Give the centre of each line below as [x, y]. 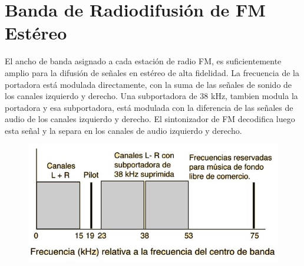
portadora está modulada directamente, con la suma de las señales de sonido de [148, 84]
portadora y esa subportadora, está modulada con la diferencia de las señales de [149, 107]
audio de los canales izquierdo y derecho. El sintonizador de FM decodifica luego [150, 119]
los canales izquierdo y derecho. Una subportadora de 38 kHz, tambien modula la [151, 96]
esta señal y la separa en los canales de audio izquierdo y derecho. [123, 130]
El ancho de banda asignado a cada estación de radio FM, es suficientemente [143, 61]
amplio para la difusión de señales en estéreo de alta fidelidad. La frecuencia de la [152, 72]
